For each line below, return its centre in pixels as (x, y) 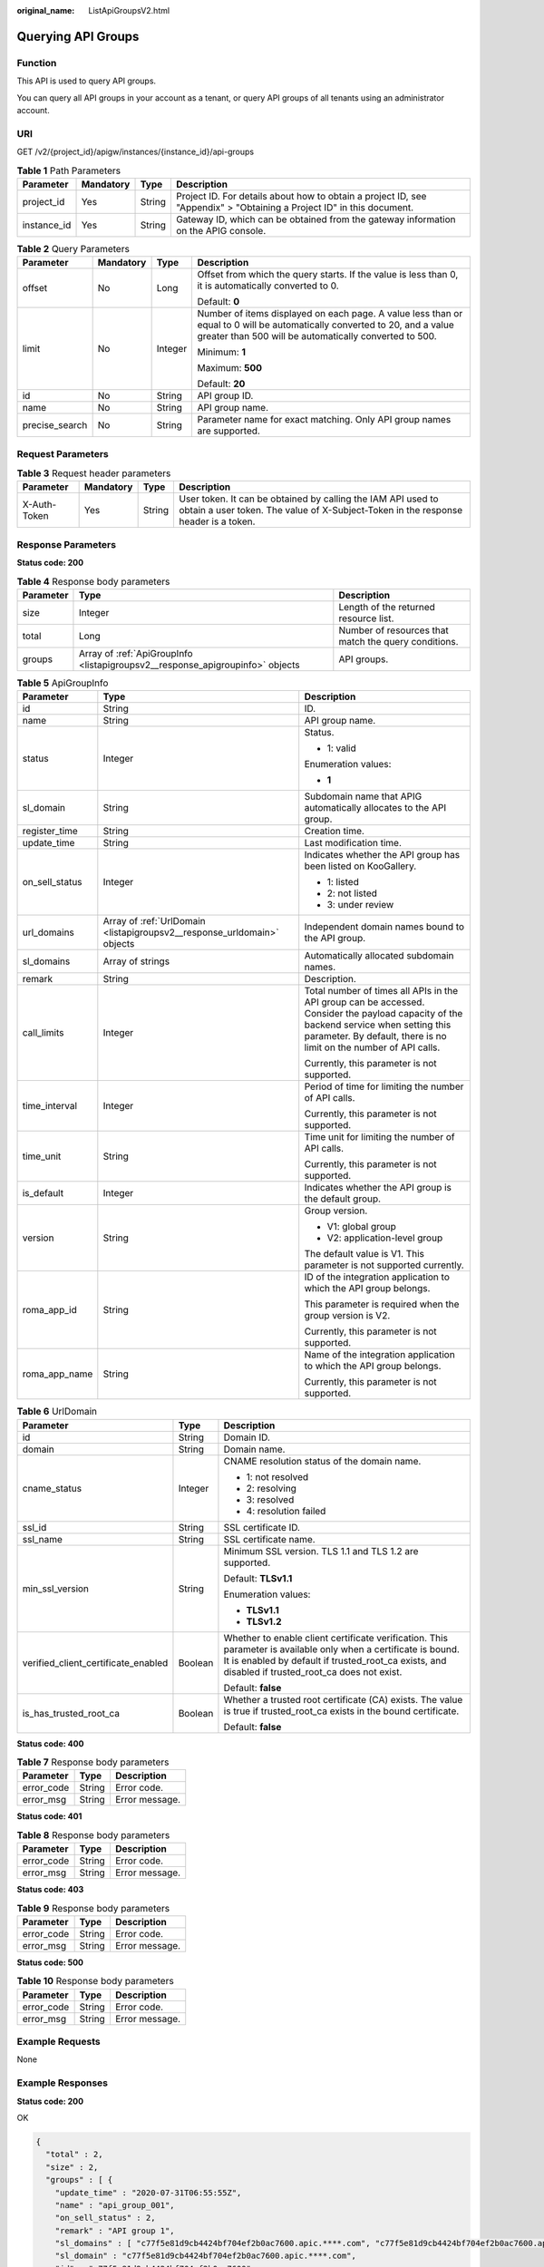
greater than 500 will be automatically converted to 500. (317, 336)
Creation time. (334, 832)
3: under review (360, 905)
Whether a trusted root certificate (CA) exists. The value (343, 1699)
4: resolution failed (286, 1511)
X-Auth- (39, 505)
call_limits (43, 1033)
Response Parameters (67, 544)
